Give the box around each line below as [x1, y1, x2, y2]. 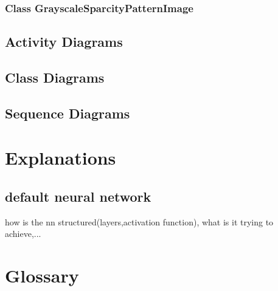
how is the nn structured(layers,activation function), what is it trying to [5, 215, 274, 228]
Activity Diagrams [5, 32, 123, 51]
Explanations [5, 145, 116, 170]
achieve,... [5, 227, 41, 240]
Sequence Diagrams [5, 103, 130, 122]
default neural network [5, 187, 151, 205]
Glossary [5, 263, 79, 288]
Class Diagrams [5, 68, 105, 87]
